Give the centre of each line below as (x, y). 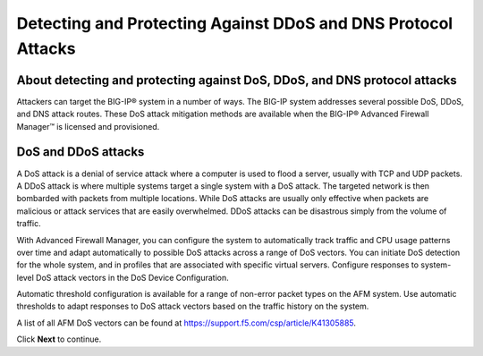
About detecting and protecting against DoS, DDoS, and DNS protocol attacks (237, 80)
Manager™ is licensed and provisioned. (88, 126)
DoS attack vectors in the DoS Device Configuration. (132, 277)
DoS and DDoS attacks (80, 152)
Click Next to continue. (59, 339)
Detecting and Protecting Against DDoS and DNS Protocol (235, 23)
